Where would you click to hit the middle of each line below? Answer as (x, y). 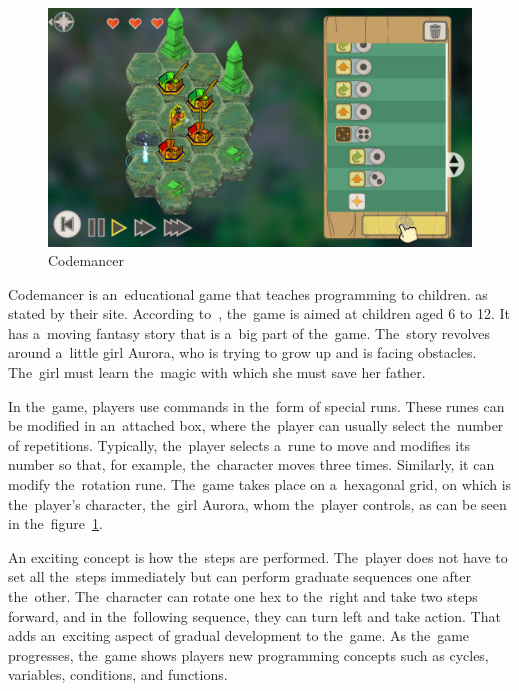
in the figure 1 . (55, 523)
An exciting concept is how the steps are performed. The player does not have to (258, 556)
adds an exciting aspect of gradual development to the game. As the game (239, 635)
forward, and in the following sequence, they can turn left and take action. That (254, 615)
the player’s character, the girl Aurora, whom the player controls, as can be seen (257, 503)
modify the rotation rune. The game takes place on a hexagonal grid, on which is (260, 484)
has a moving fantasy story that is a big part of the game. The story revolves (249, 332)
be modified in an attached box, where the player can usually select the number (256, 425)
